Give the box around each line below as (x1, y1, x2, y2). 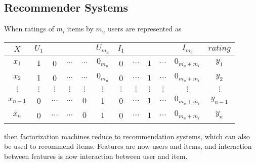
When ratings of (4, 23, 54, 34)
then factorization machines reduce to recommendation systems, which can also (4, 131, 250, 141)
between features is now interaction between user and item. (4, 150, 188, 161)
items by (67, 23, 94, 34)
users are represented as (107, 23, 182, 34)
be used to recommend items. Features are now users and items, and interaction (4, 141, 252, 151)
